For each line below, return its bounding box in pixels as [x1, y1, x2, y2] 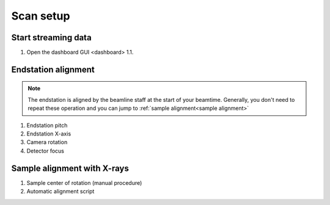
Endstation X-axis [26, 130, 71, 137]
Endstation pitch [26, 121, 68, 129]
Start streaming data [11, 32, 92, 43]
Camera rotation [26, 138, 68, 146]
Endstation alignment [11, 64, 95, 74]
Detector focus [26, 147, 64, 154]
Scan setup [11, 9, 70, 23]
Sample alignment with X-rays [11, 163, 130, 173]
